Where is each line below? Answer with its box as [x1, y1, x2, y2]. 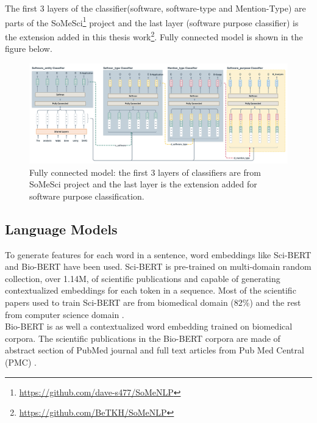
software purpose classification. [29, 189, 144, 202]
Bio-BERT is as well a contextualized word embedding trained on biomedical [5, 320, 293, 333]
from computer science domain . [5, 308, 124, 320]
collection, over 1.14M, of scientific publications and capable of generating [5, 272, 280, 284]
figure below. [5, 42, 52, 55]
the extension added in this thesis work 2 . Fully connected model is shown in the [5, 28, 303, 43]
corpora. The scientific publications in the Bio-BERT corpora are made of [5, 331, 280, 344]
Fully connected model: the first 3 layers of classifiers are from [29, 165, 261, 178]
